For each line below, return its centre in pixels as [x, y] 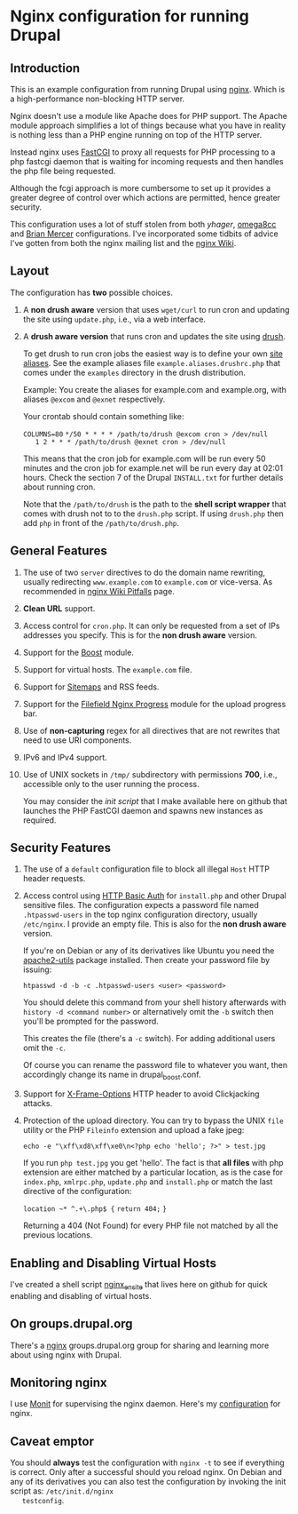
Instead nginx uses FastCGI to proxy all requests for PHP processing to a [143, 152]
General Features [59, 551]
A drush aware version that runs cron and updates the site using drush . [154, 336]
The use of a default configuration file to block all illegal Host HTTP [146, 869]
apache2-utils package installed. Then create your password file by [146, 960]
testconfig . [43, 1501]
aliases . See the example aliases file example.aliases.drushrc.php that [152, 363]
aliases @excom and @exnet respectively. [94, 399]
